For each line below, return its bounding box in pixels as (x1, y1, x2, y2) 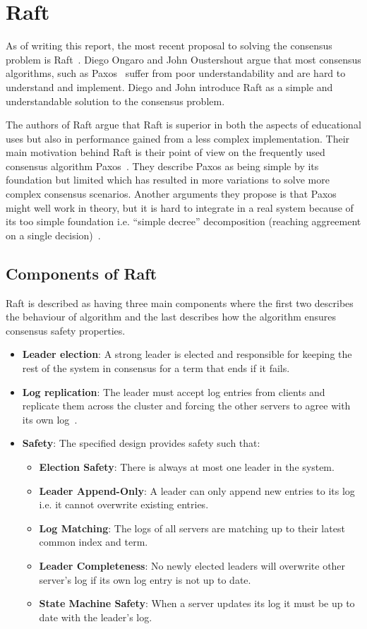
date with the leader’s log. (39, 609, 152, 624)
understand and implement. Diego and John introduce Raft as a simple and (6, 79, 333, 94)
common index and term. (39, 534, 148, 549)
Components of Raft (6, 262, 157, 284)
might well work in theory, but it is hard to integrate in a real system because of (6, 200, 354, 215)
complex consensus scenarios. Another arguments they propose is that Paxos (6, 186, 337, 201)
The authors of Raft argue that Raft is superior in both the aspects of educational (6, 117, 361, 132)
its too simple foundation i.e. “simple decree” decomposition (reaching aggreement (6, 214, 361, 229)
